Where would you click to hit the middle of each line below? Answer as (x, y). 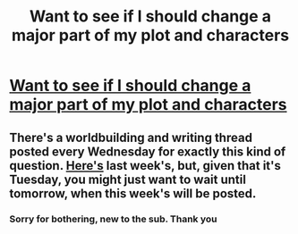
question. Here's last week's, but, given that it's (145, 166)
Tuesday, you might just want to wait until (128, 179)
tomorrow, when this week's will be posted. (133, 193)
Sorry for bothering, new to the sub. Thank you (113, 219)
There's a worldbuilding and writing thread (131, 137)
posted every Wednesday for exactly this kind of (148, 151)
